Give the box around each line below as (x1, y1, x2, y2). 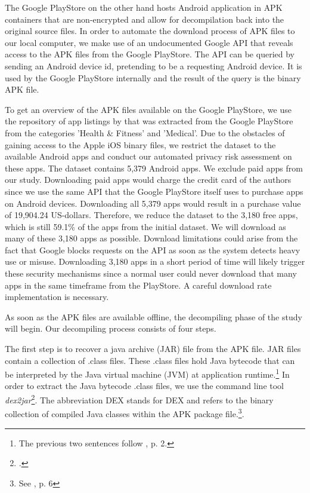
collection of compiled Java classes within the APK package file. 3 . (5, 406, 244, 419)
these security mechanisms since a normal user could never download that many (5, 267, 297, 280)
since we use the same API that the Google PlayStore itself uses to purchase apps (5, 185, 303, 197)
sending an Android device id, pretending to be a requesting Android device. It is (5, 59, 302, 72)
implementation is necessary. (5, 290, 109, 303)
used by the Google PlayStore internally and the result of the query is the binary (5, 71, 301, 84)
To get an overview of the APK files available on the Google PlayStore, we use (5, 103, 292, 115)
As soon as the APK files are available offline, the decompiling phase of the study (5, 310, 302, 323)
